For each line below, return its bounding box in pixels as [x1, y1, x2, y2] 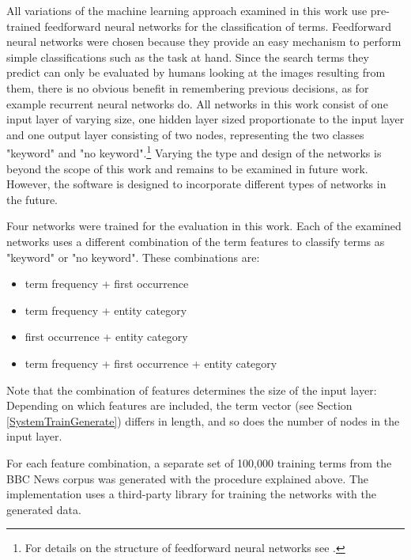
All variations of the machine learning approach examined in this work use [6, 2, 368, 18]
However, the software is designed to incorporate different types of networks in [6, 176, 386, 192]
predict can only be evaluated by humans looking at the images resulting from [6, 64, 386, 81]
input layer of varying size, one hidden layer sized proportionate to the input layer [6, 111, 405, 127]
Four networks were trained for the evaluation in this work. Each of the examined [6, 218, 402, 234]
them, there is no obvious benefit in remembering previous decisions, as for [6, 79, 369, 96]
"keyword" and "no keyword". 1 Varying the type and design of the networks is [6, 142, 382, 161]
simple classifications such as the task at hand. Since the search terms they [6, 48, 369, 65]
